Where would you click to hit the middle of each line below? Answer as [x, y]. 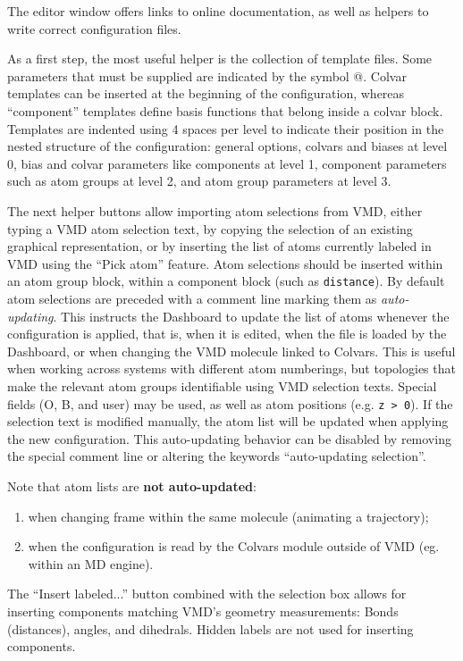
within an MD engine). [91, 563]
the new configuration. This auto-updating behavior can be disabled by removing [229, 438]
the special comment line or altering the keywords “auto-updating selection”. [217, 456]
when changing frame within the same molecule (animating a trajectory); [228, 516]
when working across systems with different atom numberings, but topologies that [231, 368]
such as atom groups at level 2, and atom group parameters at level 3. [199, 181]
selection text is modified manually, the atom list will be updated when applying [228, 421]
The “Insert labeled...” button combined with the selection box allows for [207, 594]
